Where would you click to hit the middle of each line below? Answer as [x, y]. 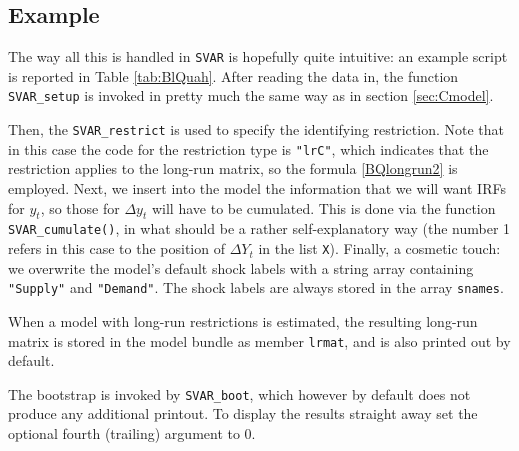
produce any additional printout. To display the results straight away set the [243, 413]
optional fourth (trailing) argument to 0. [132, 433]
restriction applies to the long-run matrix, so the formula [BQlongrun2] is [233, 168]
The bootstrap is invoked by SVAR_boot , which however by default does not [239, 393]
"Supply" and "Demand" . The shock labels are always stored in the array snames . [256, 287]
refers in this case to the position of [116, 248]
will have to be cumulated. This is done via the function [323, 207]
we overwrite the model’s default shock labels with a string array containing [241, 267]
